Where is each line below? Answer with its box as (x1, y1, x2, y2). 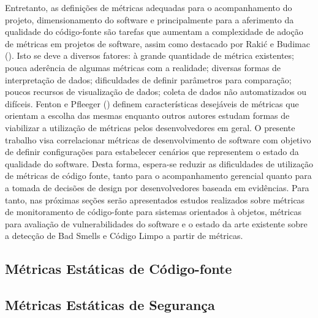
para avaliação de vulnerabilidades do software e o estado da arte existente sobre (5, 217, 308, 230)
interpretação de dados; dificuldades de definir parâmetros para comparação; (5, 73, 292, 86)
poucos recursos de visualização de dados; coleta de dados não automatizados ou (5, 85, 307, 98)
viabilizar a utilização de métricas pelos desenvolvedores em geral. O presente (5, 121, 295, 134)
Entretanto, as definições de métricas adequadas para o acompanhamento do (5, 1, 292, 13)
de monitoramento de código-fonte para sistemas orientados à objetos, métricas (5, 205, 301, 218)
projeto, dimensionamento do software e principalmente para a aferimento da (5, 13, 294, 26)
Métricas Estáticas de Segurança (5, 295, 215, 314)
